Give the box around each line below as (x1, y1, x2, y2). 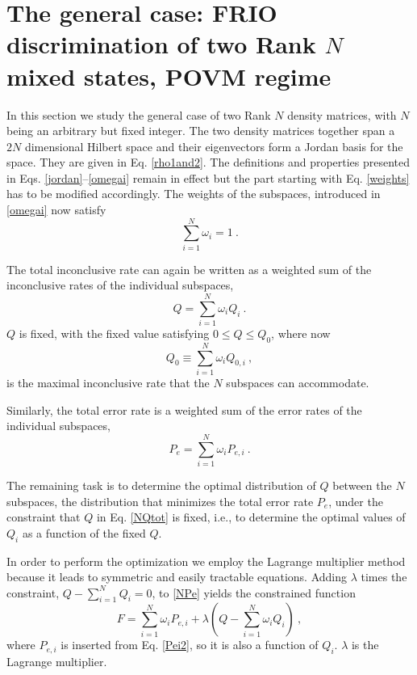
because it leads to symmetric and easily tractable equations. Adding (6, 568, 348, 585)
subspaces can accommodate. (226, 374, 369, 391)
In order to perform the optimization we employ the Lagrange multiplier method (6, 552, 406, 569)
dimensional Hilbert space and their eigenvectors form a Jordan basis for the (24, 137, 403, 154)
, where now (271, 325, 331, 342)
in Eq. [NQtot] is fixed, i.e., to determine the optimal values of (96, 508, 406, 525)
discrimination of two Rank (6, 27, 316, 61)
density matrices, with (287, 106, 397, 123)
